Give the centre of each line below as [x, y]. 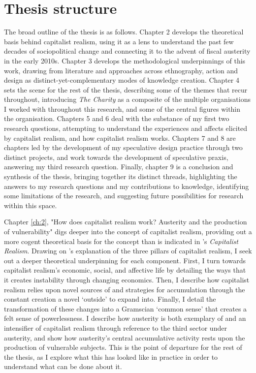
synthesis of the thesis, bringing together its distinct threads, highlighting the [121, 176]
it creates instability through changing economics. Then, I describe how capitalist [127, 279]
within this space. [31, 205]
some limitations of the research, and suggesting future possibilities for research [124, 196]
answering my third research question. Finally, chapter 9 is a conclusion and [119, 167]
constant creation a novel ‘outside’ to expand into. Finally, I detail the [110, 299]
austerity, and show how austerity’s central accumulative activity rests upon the [125, 337]
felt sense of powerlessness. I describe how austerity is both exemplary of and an [125, 318]
